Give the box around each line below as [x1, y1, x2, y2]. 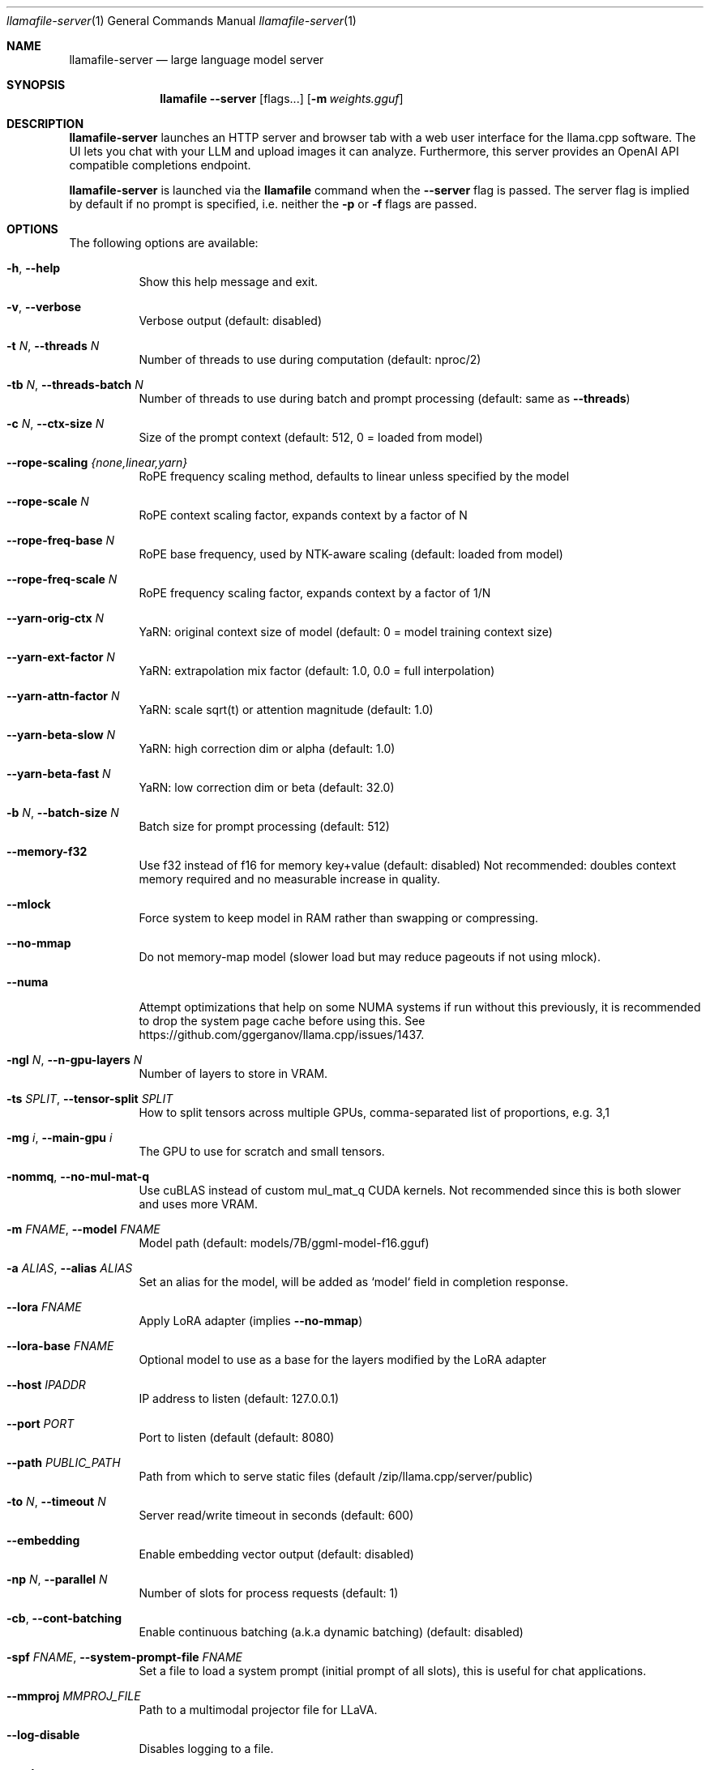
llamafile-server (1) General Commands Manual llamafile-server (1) [6, 14, 357, 28]
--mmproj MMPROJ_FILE [6, 1689, 141, 1703]
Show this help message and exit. [139, 275, 318, 289]
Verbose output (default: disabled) [139, 314, 323, 327]
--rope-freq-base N [6, 533, 115, 547]
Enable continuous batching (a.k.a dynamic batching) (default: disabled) [139, 1625, 524, 1639]
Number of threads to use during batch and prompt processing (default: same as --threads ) [139, 391, 631, 405]
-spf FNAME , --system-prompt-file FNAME [6, 1650, 243, 1664]
